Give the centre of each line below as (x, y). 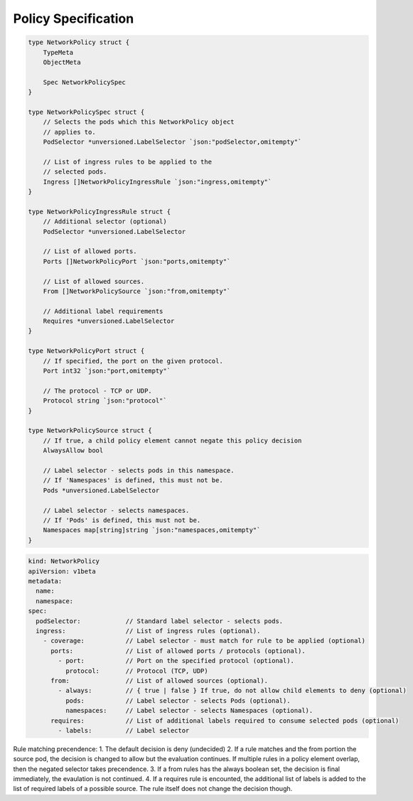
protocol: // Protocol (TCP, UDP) (137, 671)
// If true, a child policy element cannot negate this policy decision (172, 440)
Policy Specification (74, 18)
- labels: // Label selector (124, 730)
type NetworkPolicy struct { (79, 42)
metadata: (45, 581)
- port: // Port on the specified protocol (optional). (176, 661)
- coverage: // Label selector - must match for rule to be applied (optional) (204, 641)
